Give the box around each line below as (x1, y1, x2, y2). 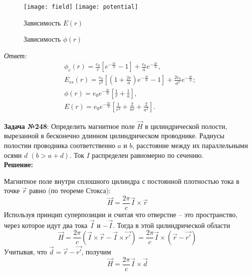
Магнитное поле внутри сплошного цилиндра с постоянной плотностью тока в (4, 175, 240, 186)
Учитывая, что (4, 247, 47, 257)
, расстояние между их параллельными (132, 140, 248, 150)
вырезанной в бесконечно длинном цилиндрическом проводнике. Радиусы (4, 130, 225, 141)
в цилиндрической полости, (145, 121, 227, 131)
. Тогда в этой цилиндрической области (113, 220, 230, 230)
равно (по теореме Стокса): (29, 185, 111, 196)
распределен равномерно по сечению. (92, 150, 204, 160)
